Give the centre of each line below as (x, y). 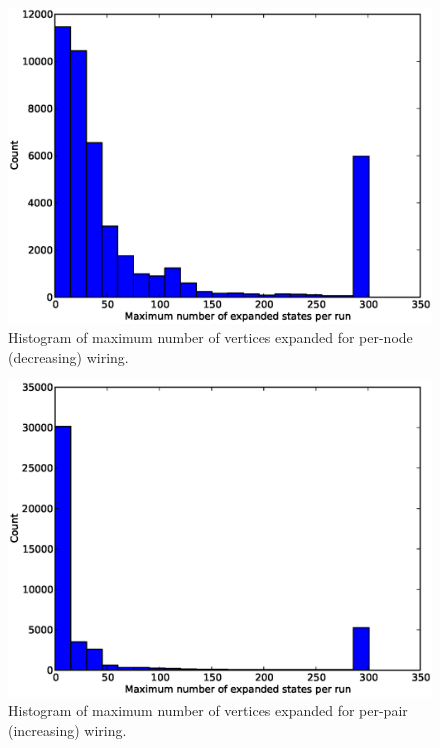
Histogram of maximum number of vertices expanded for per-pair (208, 710)
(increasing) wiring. (67, 730)
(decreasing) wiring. (68, 356)
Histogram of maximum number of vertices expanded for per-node (210, 337)
